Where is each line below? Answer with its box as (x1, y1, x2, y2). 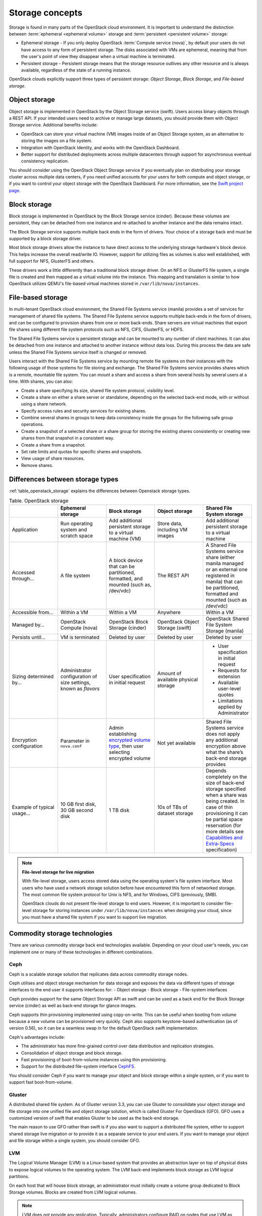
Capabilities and (205, 834, 243, 841)
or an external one (205, 566, 247, 573)
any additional (205, 737, 238, 744)
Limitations (217, 697, 243, 704)
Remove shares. (21, 462, 53, 468)
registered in (205, 572, 235, 579)
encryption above (205, 743, 246, 750)
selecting (109, 749, 130, 756)
